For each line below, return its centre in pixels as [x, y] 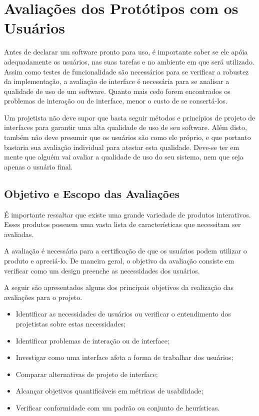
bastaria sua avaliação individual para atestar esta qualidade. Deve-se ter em [122, 147]
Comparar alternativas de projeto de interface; [87, 374]
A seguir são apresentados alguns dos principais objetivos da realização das [119, 287]
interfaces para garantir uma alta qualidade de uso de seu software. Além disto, [125, 127]
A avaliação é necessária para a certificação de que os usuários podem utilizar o [125, 251]
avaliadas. [19, 234]
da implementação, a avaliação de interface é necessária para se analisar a [117, 81]
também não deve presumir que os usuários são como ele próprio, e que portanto [127, 137]
